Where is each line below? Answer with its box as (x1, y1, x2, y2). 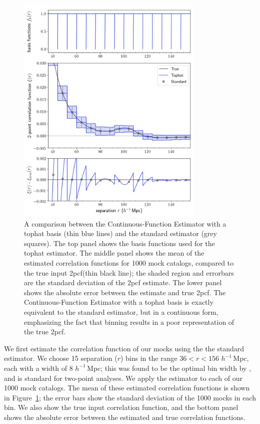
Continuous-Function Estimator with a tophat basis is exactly (24, 297, 213, 307)
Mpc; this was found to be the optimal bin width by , (87, 362, 251, 373)
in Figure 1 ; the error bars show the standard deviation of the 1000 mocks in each (4, 392, 256, 402)
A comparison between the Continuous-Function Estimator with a (24, 218, 226, 229)
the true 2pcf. (24, 326, 66, 337)
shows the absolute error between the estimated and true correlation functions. (4, 411, 245, 422)
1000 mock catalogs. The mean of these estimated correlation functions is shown (4, 382, 250, 393)
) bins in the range (120, 353, 177, 363)
